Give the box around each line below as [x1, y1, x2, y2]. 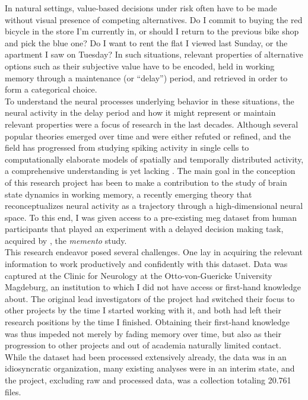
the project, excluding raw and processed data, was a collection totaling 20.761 [5, 374, 291, 386]
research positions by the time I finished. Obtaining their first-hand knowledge [5, 316, 290, 328]
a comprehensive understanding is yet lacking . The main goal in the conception [5, 164, 296, 177]
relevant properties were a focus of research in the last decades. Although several [5, 118, 299, 130]
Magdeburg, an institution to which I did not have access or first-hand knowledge [5, 281, 301, 293]
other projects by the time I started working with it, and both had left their [5, 304, 281, 316]
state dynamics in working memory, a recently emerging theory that [5, 188, 252, 200]
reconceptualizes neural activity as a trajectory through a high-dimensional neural [5, 199, 303, 212]
